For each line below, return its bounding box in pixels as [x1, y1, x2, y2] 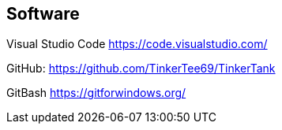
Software [6, 4, 80, 24]
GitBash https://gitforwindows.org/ [6, 86, 186, 100]
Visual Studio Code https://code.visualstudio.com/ [6, 37, 268, 51]
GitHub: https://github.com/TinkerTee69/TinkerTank [6, 61, 276, 76]
